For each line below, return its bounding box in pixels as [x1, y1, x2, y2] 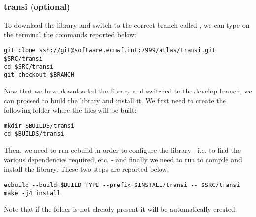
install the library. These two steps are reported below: [4, 164, 169, 174]
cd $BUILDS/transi [4, 130, 64, 138]
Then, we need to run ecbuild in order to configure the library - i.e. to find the [4, 145, 241, 155]
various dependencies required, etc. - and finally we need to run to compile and [4, 154, 242, 164]
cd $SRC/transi [4, 63, 54, 70]
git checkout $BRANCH [4, 71, 75, 79]
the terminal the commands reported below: [4, 29, 136, 39]
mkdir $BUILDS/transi [4, 122, 75, 129]
